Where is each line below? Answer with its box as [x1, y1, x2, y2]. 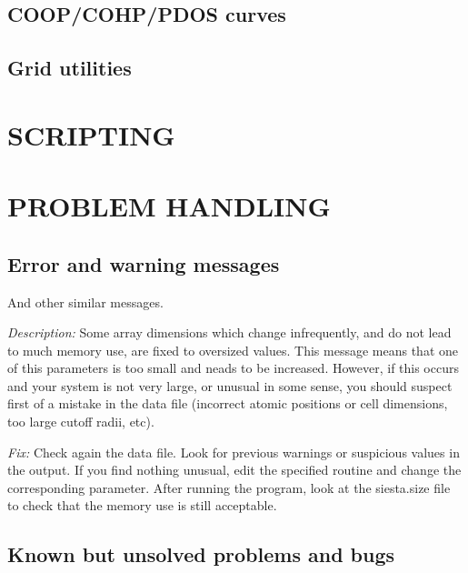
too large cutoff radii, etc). [7, 412, 154, 431]
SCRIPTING [7, 116, 175, 153]
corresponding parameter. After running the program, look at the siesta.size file [7, 477, 451, 497]
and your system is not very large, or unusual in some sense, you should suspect [7, 376, 453, 395]
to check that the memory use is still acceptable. [7, 496, 277, 515]
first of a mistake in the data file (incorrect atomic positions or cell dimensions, [7, 394, 448, 413]
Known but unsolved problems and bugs [7, 540, 395, 568]
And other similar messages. [7, 292, 164, 311]
